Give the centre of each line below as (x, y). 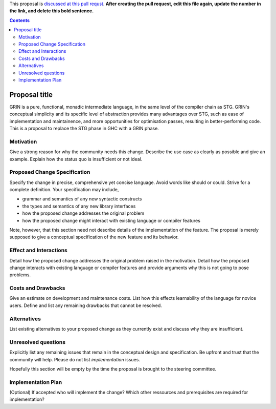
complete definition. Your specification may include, (64, 190)
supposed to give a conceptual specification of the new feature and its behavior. (94, 237)
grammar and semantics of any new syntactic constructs (82, 199)
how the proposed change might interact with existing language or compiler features (111, 220)
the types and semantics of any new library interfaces (79, 206)
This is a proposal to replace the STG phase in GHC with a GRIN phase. (84, 128)
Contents (20, 20)
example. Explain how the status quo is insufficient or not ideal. (76, 159)
